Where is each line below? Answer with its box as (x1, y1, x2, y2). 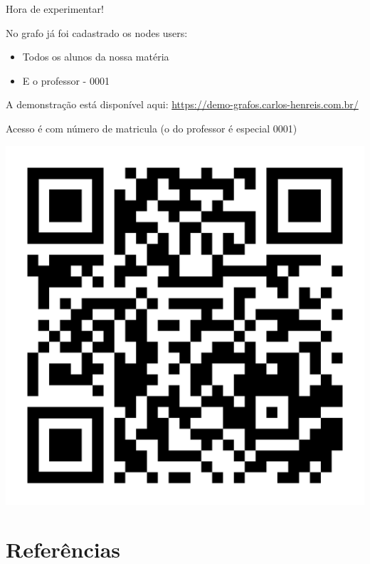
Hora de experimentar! (6, 1, 104, 16)
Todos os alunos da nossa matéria (22, 49, 169, 64)
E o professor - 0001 (22, 73, 110, 88)
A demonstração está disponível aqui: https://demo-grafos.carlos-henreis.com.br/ (6, 97, 359, 112)
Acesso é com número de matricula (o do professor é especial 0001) (6, 120, 297, 135)
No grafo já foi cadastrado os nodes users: (6, 25, 188, 40)
